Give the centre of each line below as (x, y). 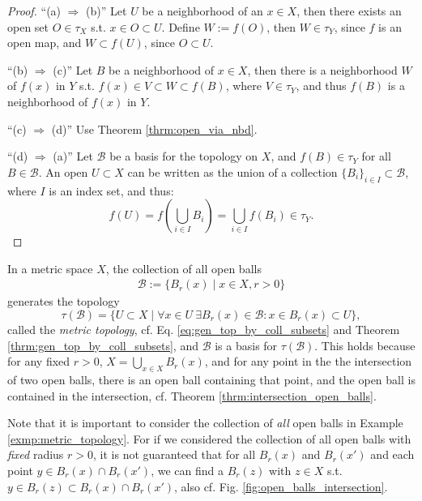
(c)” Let (73, 69)
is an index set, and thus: (111, 190)
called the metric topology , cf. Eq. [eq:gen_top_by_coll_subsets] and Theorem (204, 329)
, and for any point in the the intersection (308, 361)
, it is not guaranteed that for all (175, 454)
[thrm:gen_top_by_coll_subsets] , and (103, 345)
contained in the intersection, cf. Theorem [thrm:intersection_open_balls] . (192, 395)
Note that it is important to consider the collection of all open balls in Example (205, 423)
